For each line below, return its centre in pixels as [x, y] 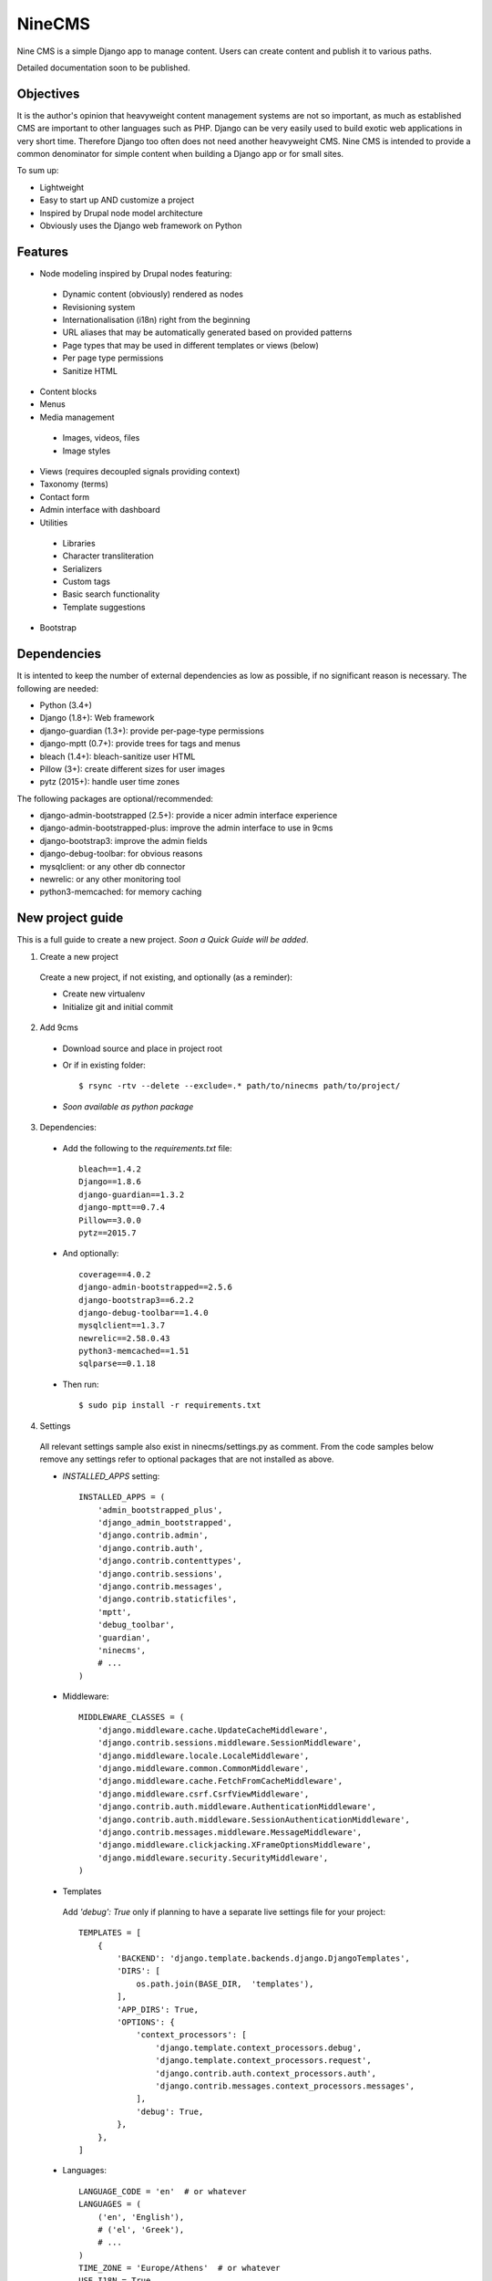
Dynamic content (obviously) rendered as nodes [153, 294]
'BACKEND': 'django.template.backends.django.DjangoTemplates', [263, 1958]
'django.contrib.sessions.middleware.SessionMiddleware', [230, 1743]
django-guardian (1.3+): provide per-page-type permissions [152, 731]
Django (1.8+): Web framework [97, 718]
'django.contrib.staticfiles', [167, 1599]
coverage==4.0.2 [115, 1274]
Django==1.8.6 [110, 1182]
